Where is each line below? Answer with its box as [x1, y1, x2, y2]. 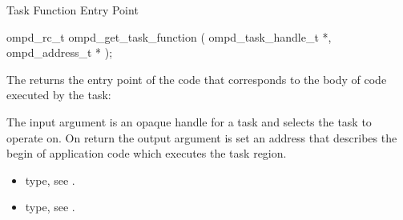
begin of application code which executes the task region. [6, 145, 287, 162]
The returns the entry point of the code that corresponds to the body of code [6, 70, 387, 87]
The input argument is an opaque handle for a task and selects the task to [6, 113, 372, 130]
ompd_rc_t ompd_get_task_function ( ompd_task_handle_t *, [6, 28, 332, 45]
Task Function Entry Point [6, 2, 139, 18]
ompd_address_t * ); [6, 44, 113, 61]
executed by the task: [6, 86, 111, 103]
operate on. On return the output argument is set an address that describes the [6, 129, 397, 146]
